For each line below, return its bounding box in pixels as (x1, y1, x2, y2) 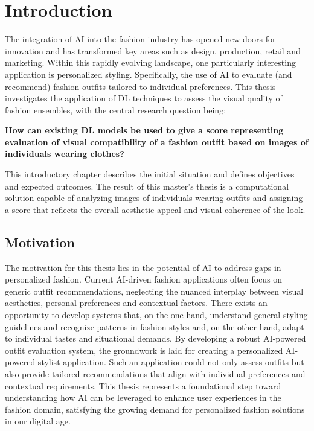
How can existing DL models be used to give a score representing (5, 124, 284, 136)
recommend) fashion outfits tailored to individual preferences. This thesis (5, 80, 276, 92)
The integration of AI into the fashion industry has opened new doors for (5, 33, 276, 45)
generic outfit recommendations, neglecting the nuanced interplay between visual (5, 284, 304, 297)
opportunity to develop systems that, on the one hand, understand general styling (5, 308, 308, 321)
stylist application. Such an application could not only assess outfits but (37, 356, 304, 368)
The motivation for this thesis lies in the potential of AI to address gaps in (5, 261, 281, 273)
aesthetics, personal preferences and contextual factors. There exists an (5, 296, 268, 309)
